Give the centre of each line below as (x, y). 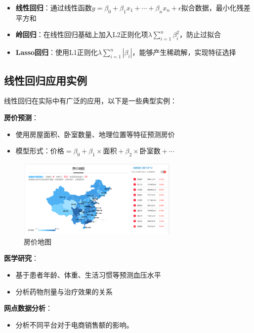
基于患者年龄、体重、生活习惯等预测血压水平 (88, 275)
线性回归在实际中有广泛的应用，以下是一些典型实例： (90, 101)
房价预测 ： (21, 117)
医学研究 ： (21, 258)
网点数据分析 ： (28, 308)
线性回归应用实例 (45, 80)
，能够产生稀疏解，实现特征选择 (184, 52)
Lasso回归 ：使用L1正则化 (57, 52)
